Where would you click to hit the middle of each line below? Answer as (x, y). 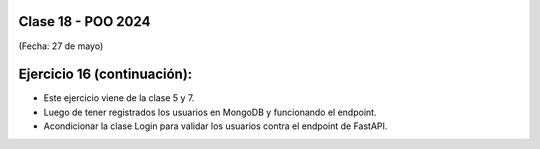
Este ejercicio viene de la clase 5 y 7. (119, 98)
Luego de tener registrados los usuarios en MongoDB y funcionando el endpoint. (210, 112)
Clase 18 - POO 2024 (84, 21)
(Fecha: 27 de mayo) (61, 46)
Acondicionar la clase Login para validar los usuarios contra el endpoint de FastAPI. (215, 126)
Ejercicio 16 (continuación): (105, 74)
